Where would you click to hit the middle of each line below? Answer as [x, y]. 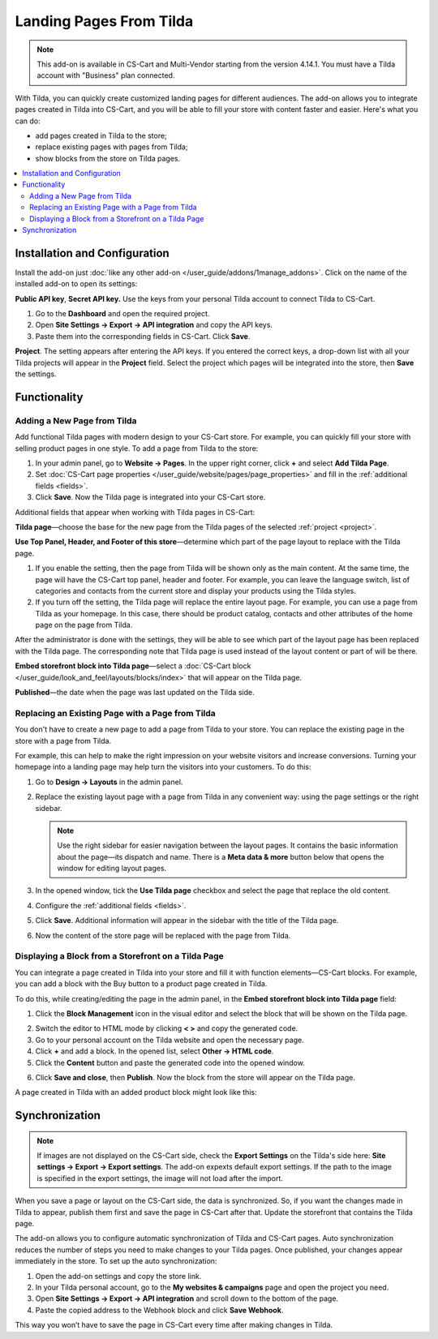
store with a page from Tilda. [63, 740]
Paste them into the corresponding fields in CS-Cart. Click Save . [143, 336]
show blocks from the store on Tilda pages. [108, 158]
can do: [28, 121]
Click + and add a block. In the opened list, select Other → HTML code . [155, 1051]
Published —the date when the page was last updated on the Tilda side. [135, 693]
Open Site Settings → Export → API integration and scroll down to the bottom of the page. [187, 1298]
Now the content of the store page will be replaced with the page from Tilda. [163, 935]
